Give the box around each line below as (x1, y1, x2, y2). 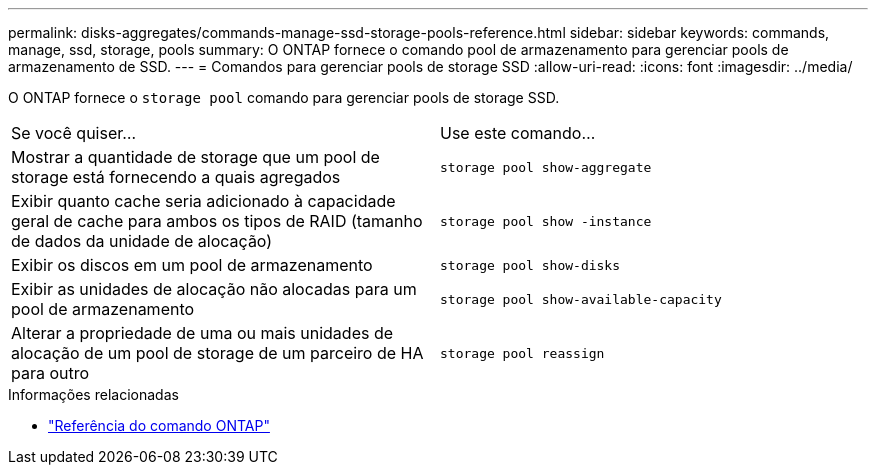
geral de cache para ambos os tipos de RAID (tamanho (11, 211, 423, 231)
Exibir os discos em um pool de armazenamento (11, 255, 373, 275)
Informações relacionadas (8, 386, 179, 403)
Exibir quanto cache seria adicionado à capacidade (11, 191, 396, 211)
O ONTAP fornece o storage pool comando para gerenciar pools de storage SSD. (8, 89, 560, 106)
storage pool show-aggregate (440, 159, 652, 175)
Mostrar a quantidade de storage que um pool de (11, 147, 380, 167)
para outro (11, 363, 90, 383)
